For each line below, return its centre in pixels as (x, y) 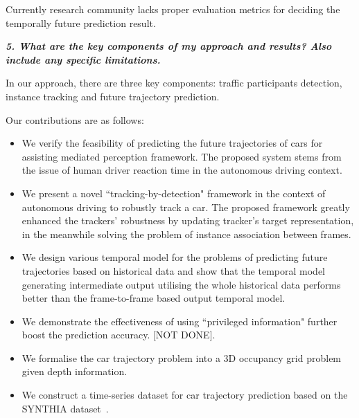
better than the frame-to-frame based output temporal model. (154, 298)
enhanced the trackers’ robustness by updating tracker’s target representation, (188, 220)
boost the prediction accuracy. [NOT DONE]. (119, 335)
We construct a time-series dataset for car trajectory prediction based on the (185, 395)
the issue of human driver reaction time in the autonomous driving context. (182, 170)
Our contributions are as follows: (75, 119)
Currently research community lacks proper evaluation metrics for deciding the (173, 9)
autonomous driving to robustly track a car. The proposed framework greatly (186, 207)
